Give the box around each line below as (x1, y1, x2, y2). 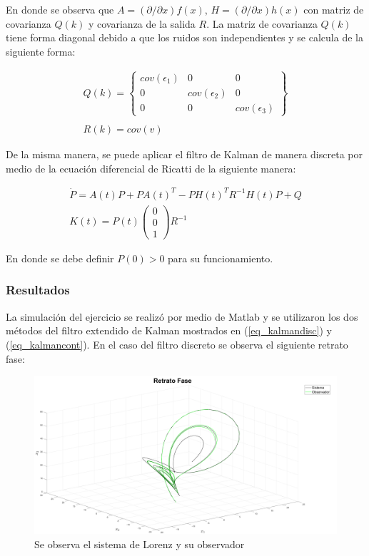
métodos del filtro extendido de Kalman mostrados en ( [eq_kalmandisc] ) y (6, 323, 332, 338)
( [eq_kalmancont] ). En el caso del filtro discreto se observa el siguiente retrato (6, 336, 348, 351)
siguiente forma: (6, 43, 76, 58)
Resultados (6, 281, 70, 299)
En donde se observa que (6, 2, 114, 16)
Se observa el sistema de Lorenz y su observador (34, 536, 245, 551)
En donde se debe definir (6, 250, 114, 265)
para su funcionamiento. (168, 250, 273, 265)
